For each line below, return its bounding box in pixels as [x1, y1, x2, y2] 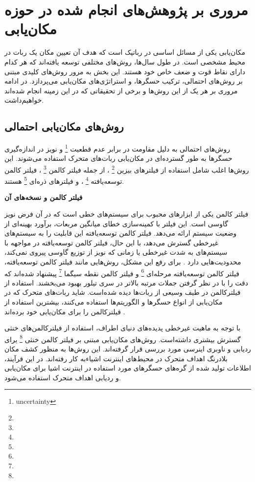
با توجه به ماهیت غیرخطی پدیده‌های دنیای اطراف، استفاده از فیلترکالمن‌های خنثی [4, 323, 241, 333]
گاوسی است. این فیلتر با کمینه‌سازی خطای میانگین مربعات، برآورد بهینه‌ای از [4, 218, 228, 228]
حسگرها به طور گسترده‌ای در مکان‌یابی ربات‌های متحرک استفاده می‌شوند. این [4, 153, 232, 163]
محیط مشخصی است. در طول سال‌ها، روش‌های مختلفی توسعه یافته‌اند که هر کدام [4, 56, 246, 66]
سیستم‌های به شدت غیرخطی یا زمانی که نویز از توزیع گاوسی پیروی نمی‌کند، [4, 247, 228, 257]
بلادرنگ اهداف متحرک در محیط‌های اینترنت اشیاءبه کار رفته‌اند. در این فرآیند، [4, 353, 228, 363]
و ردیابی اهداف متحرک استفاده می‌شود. [4, 372, 121, 382]
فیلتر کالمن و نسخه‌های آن [4, 192, 83, 202]
